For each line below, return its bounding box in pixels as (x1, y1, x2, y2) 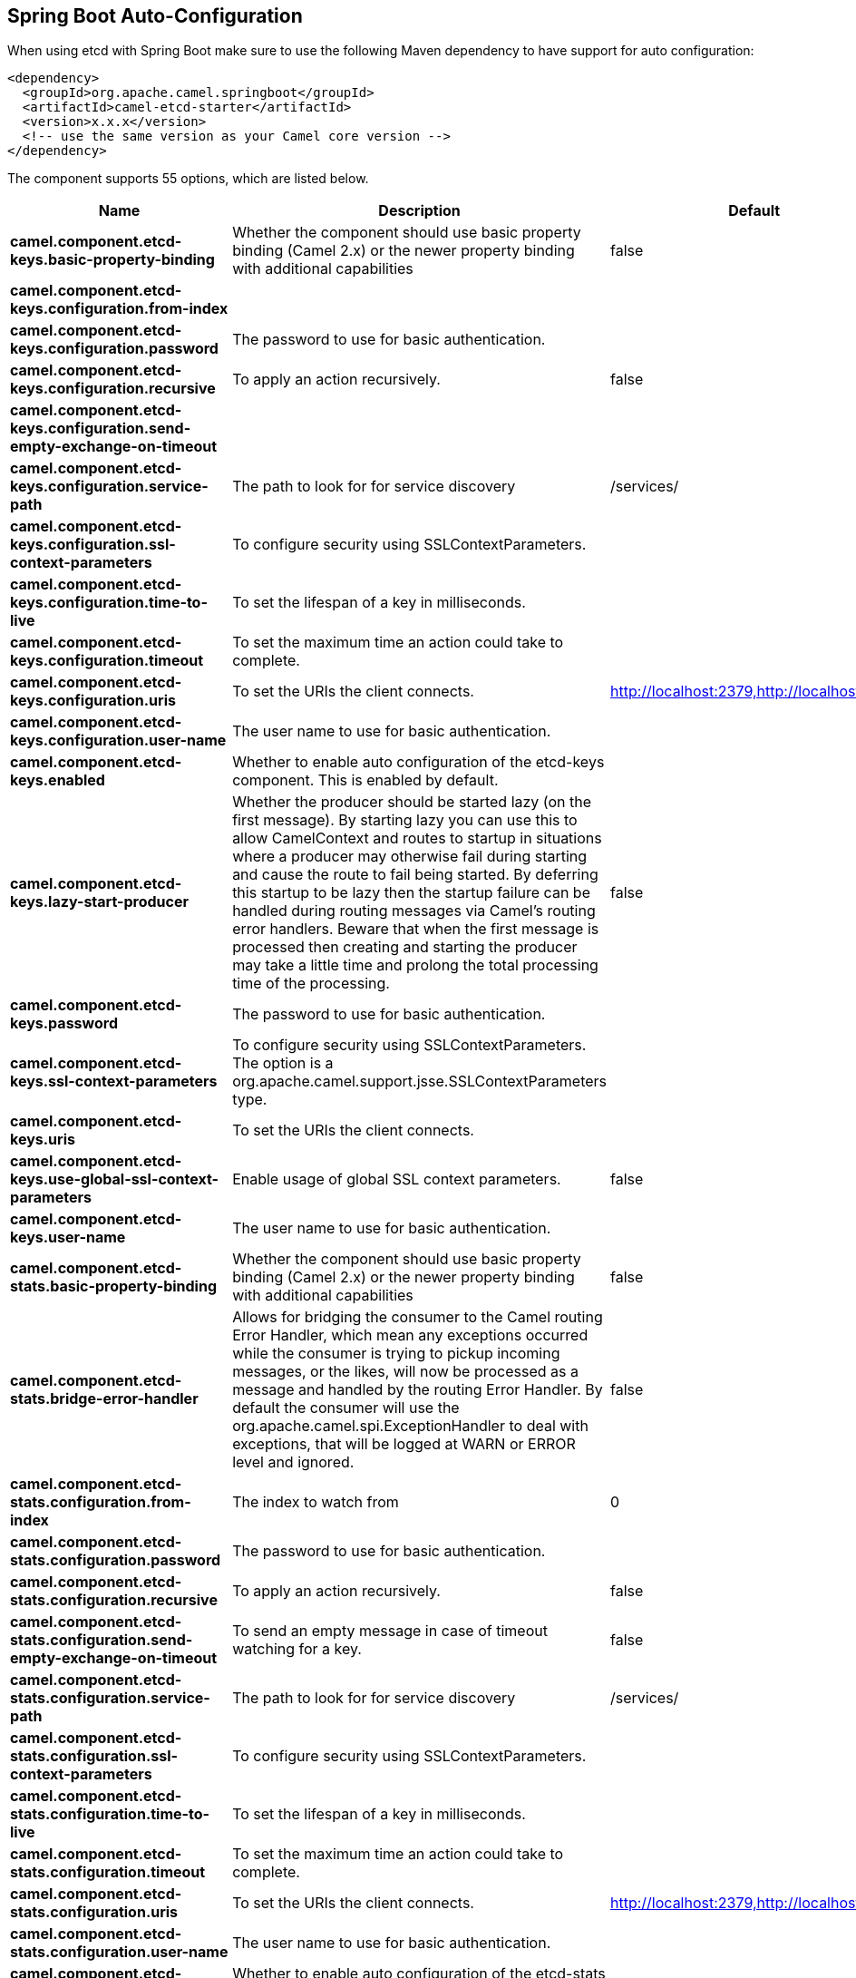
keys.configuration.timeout (10, 651, 204, 670)
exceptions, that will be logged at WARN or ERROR (232, 1435, 576, 1454)
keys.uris (10, 1130, 75, 1149)
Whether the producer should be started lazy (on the (232, 793, 592, 812)
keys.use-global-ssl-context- (10, 1170, 219, 1189)
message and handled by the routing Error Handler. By (232, 1380, 603, 1399)
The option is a (232, 1054, 334, 1073)
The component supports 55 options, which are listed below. (7, 171, 369, 187)
